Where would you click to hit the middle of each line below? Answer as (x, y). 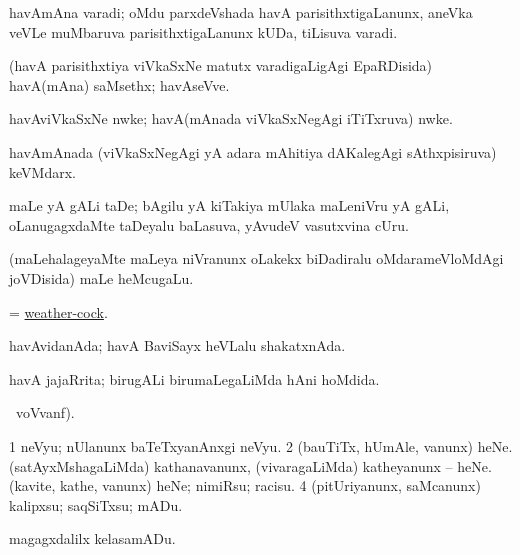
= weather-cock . (58, 311)
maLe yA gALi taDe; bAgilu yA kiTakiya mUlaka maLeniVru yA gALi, (229, 205)
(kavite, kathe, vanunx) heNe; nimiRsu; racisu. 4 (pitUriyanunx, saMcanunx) (245, 485)
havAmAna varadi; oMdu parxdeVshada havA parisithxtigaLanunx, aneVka (241, 12)
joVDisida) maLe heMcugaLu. (101, 277)
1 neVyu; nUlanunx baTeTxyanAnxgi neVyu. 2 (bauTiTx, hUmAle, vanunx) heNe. (261, 445)
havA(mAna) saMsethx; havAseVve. (119, 84)
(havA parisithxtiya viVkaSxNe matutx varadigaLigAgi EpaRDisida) (221, 65)
